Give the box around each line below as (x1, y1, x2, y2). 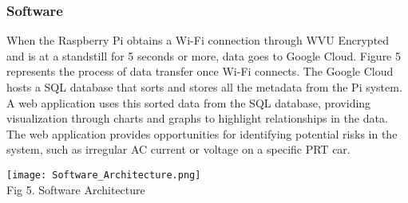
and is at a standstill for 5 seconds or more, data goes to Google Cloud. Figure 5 (6, 47, 402, 64)
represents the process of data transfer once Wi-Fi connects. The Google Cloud (6, 63, 394, 80)
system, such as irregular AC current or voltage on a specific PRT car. (6, 141, 351, 158)
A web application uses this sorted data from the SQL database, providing (6, 94, 371, 111)
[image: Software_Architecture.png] (6, 169, 201, 181)
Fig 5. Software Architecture (6, 181, 145, 197)
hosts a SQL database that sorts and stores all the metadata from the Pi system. (6, 79, 402, 95)
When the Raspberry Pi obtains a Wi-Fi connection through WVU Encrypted (6, 32, 390, 49)
